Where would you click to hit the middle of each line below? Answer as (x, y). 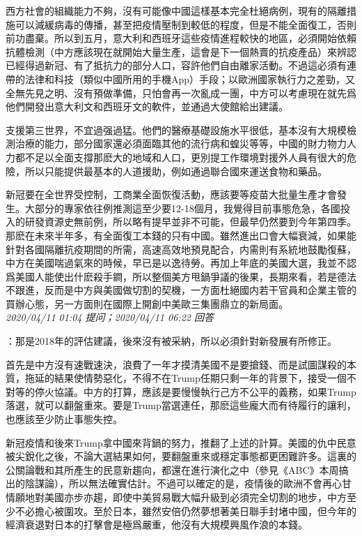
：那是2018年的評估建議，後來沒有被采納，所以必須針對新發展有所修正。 (171, 341)
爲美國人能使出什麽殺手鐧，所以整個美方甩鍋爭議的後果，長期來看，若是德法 (181, 276)
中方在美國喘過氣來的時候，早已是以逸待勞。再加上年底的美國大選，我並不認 (181, 263)
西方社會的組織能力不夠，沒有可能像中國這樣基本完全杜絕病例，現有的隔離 (176, 10)
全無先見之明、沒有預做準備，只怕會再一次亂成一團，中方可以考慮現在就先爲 (181, 92)
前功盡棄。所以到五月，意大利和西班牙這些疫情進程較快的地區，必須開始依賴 (181, 38)
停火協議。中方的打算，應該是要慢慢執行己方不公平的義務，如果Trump (195, 391)
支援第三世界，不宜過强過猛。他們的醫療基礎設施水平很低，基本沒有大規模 (176, 129)
